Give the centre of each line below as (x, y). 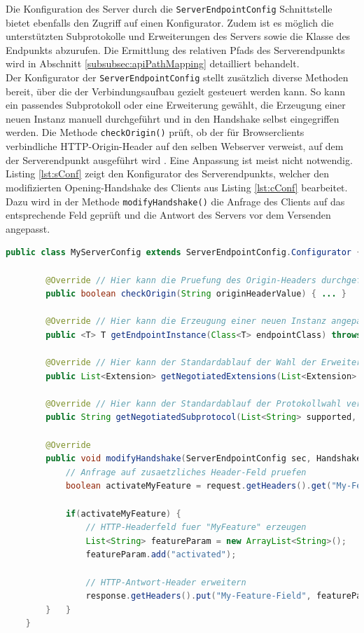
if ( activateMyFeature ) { (123, 513)
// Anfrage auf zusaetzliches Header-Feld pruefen (186, 472)
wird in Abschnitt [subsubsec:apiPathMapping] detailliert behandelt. (153, 63)
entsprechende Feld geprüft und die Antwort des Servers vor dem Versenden (168, 215)
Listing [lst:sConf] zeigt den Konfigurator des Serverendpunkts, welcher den (168, 173)
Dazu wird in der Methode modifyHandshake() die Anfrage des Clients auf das (175, 201)
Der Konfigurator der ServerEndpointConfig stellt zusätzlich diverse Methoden (177, 77)
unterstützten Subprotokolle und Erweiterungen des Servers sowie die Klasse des (178, 36)
